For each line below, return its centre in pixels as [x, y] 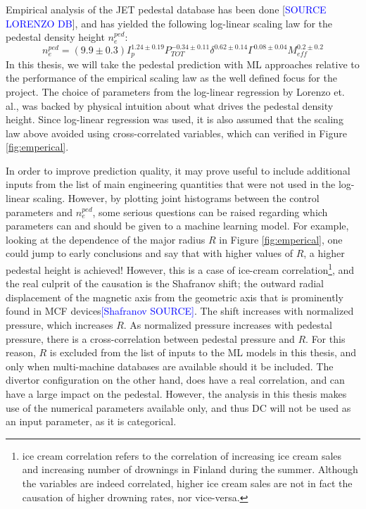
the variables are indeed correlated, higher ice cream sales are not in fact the [187, 483]
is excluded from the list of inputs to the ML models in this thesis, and [203, 352]
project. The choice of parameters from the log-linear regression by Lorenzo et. [175, 91]
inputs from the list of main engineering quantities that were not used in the [171, 184]
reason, [21, 352]
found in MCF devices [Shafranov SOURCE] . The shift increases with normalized [180, 311]
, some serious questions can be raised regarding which [210, 212]
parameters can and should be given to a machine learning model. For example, [177, 226]
